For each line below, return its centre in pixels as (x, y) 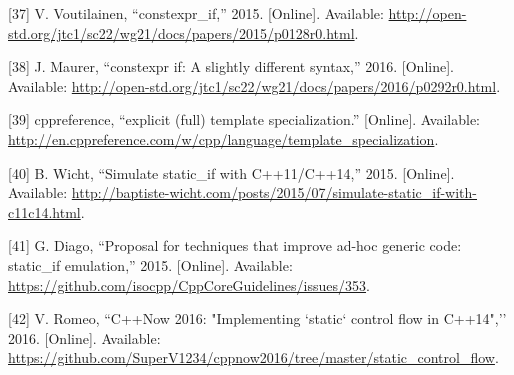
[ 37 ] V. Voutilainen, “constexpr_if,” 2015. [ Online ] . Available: (196, 13)
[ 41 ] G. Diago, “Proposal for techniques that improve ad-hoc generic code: (235, 245)
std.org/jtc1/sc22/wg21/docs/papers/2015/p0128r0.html (181, 32)
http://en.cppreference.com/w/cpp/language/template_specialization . (223, 138)
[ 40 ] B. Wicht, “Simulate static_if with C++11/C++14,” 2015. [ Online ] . (231, 172)
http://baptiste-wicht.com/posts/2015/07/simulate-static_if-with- (274, 192)
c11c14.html (44, 211)
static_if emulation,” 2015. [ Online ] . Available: (150, 264)
